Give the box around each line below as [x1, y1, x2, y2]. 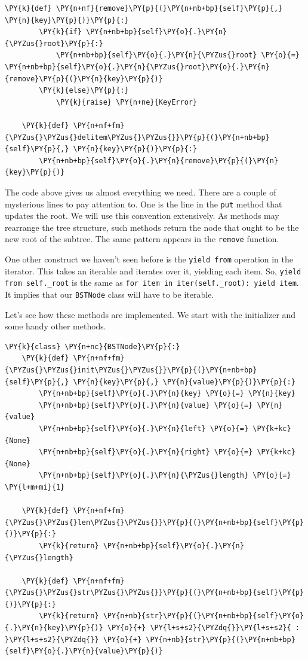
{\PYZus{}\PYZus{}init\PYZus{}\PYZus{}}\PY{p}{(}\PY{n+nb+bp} [5, 366, 257, 374]
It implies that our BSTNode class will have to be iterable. [5, 288, 214, 300]
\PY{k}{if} [39, 27, 82, 36]
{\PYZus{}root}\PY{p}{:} [5, 39, 103, 48]
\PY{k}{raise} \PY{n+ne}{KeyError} [56, 97, 198, 106]
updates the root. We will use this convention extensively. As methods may [5, 209, 279, 222]
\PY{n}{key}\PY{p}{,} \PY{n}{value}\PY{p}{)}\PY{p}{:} [73, 377, 295, 386]
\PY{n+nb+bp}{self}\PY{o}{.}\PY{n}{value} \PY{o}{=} [39, 401, 253, 410]
